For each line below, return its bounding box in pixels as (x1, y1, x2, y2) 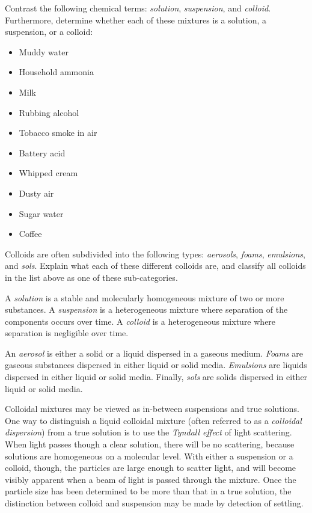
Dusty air (19, 186, 54, 199)
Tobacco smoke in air (19, 126, 97, 139)
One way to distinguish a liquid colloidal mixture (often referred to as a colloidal (5, 414, 302, 426)
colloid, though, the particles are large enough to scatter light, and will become (5, 461, 296, 474)
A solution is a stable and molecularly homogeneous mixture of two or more (5, 291, 284, 304)
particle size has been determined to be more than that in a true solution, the (5, 485, 292, 497)
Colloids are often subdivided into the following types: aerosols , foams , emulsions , (5, 247, 305, 260)
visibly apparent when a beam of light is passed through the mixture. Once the (5, 473, 296, 485)
